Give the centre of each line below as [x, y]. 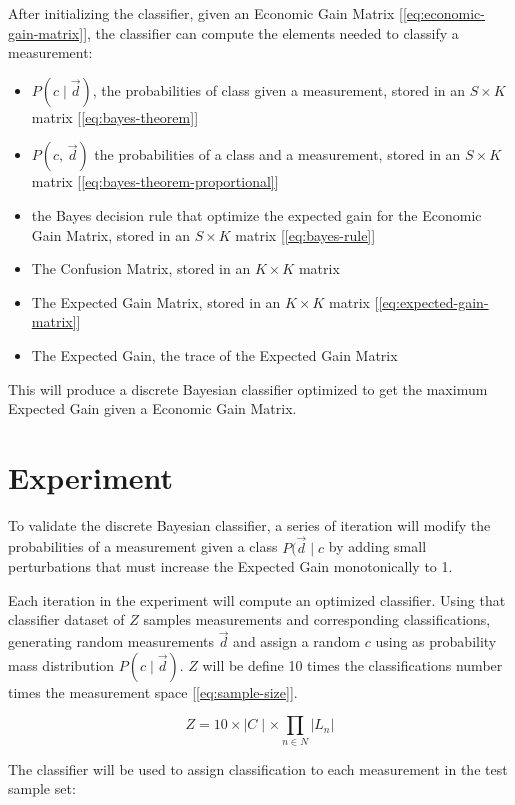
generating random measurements [111, 641]
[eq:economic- [443, 13]
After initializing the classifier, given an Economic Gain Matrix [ [205, 13]
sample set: [42, 788]
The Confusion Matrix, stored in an [141, 268]
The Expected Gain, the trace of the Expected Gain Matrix [214, 354]
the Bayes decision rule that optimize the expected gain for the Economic [256, 214]
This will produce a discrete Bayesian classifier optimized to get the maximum [248, 388]
